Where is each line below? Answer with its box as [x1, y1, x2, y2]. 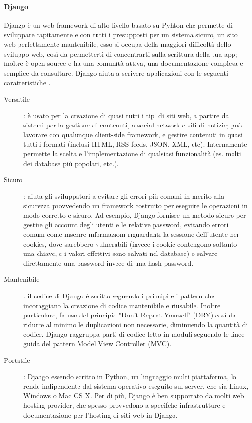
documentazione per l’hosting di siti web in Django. [23, 409, 178, 420]
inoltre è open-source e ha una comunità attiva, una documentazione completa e [4, 58, 243, 68]
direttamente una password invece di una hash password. [23, 257, 194, 268]
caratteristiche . [4, 77, 51, 87]
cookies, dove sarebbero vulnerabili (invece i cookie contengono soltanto [23, 238, 237, 249]
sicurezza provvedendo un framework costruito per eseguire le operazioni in [23, 200, 248, 211]
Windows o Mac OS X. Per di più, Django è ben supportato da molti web [23, 390, 244, 401]
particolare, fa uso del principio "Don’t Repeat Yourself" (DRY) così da [23, 310, 236, 320]
